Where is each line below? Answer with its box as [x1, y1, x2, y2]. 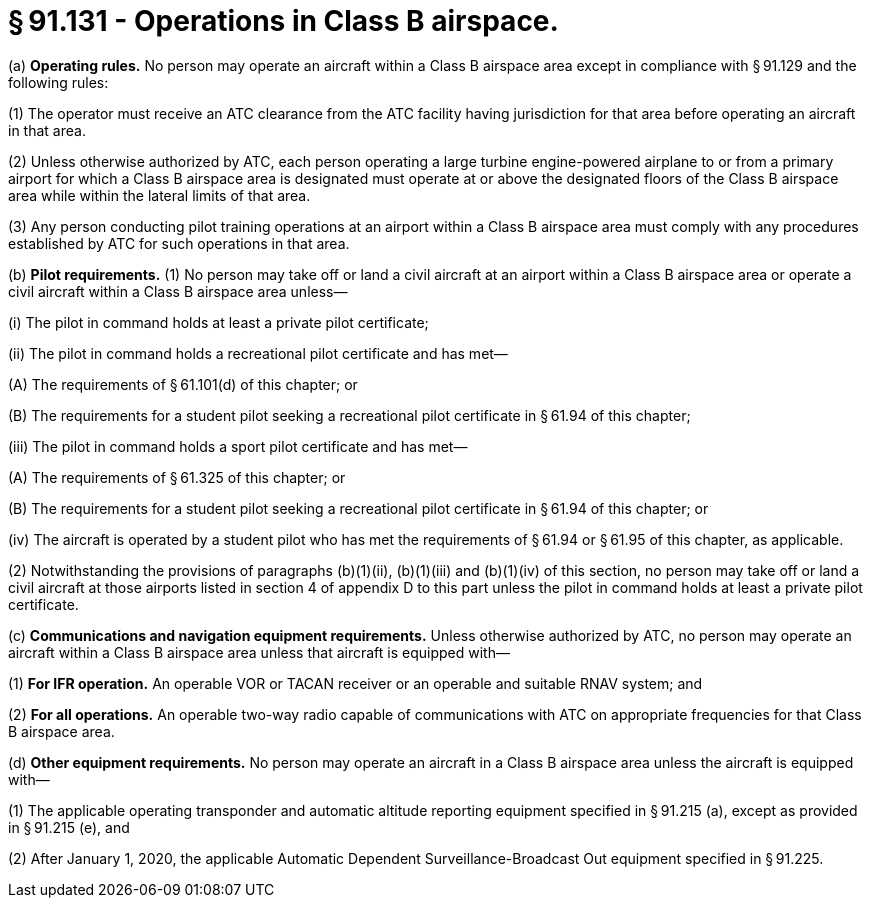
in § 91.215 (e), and [8, 818, 130, 836]
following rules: [8, 73, 109, 91]
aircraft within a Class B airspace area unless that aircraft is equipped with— [8, 643, 510, 661]
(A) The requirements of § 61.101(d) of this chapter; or [8, 375, 358, 393]
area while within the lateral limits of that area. [8, 186, 311, 204]
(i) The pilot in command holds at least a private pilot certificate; [8, 313, 429, 331]
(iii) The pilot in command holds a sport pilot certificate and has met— [8, 437, 468, 455]
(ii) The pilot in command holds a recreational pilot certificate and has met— [8, 344, 508, 362]
